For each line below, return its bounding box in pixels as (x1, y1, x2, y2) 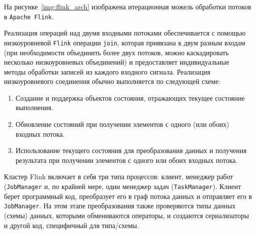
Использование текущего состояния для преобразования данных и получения (15, 145, 247, 156)
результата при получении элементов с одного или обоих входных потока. (15, 155, 238, 165)
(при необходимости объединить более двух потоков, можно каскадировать (4, 47, 229, 57)
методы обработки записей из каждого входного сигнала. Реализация (4, 66, 211, 77)
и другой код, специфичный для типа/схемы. (4, 220, 139, 230)
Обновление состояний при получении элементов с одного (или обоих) (15, 119, 229, 129)
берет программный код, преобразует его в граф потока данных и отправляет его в (4, 191, 252, 201)
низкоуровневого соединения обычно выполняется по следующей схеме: (4, 76, 221, 86)
